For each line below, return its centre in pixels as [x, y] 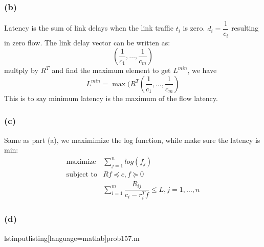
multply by [21, 70]
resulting [245, 28]
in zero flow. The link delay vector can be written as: [87, 42]
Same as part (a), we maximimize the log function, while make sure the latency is [132, 140]
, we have [202, 70]
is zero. [194, 28]
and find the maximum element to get [111, 70]
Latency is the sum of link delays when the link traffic [89, 28]
